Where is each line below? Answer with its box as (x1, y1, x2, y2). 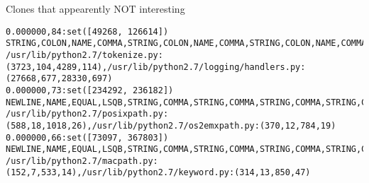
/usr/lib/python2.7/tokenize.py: (6, 49, 163, 60)
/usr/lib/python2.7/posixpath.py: (6, 109, 169, 119)
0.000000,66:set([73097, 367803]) (6, 132, 169, 143)
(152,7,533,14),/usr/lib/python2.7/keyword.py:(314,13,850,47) (6, 167, 311, 178)
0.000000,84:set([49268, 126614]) (6, 26, 169, 37)
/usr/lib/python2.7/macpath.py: (6, 155, 158, 166)
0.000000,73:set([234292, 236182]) (6, 85, 174, 95)
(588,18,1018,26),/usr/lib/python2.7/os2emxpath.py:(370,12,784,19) (6, 120, 336, 131)
